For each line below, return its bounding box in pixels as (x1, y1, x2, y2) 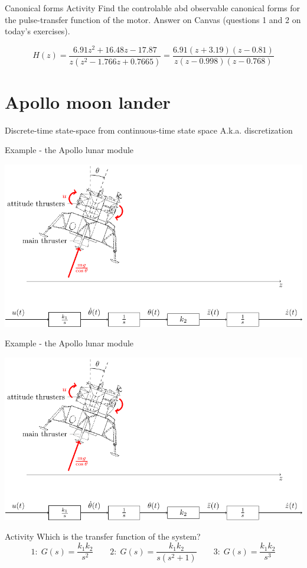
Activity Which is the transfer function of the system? (5, 530, 201, 543)
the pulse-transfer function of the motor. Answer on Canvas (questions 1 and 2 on (5, 13, 301, 25)
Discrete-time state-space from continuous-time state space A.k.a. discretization (5, 124, 293, 136)
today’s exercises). (5, 25, 70, 37)
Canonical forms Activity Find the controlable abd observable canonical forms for (5, 2, 301, 14)
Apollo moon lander (5, 89, 171, 113)
